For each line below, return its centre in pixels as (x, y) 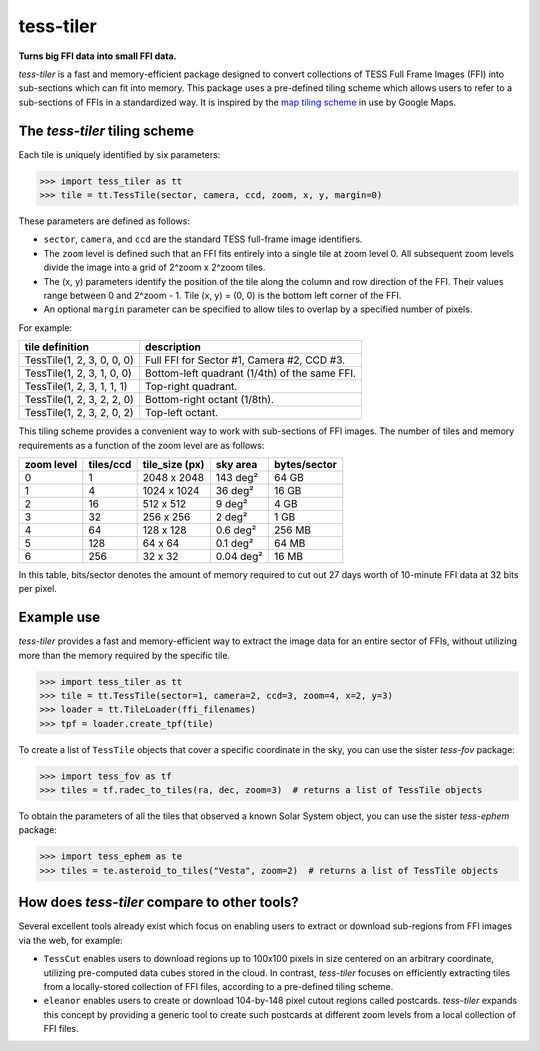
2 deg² (231, 517)
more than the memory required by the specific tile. (124, 655)
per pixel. (37, 589)
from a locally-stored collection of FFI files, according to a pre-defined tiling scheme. (218, 986)
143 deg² (237, 477)
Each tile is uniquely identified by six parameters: (119, 154)
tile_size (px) (173, 464)
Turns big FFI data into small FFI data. (97, 56)
